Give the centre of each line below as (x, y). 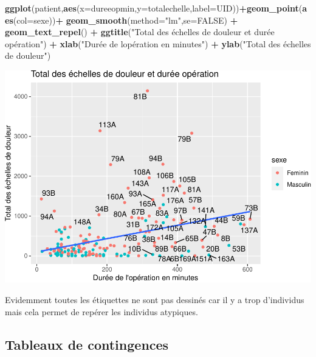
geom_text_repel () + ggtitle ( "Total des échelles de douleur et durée (140, 32)
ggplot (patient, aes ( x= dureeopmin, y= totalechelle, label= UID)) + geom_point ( (154, 8)
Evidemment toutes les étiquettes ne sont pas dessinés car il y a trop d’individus (155, 299)
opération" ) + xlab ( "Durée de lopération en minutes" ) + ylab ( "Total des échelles (158, 43)
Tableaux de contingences (87, 344)
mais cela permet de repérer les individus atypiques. (101, 311)
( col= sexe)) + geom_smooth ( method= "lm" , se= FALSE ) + (125, 20)
